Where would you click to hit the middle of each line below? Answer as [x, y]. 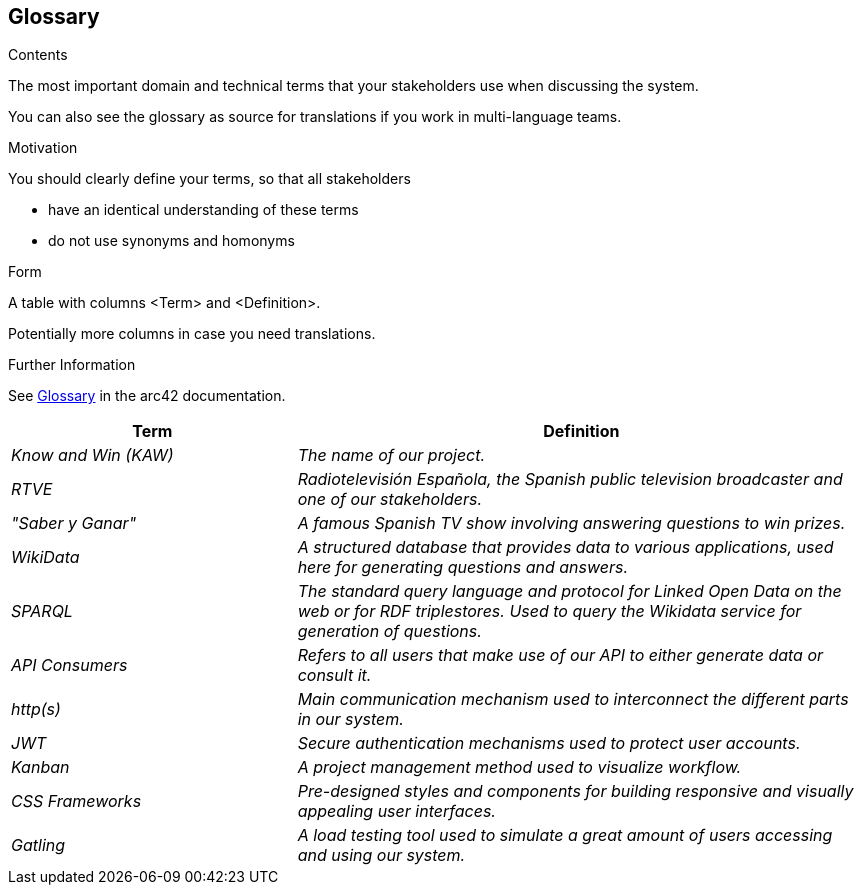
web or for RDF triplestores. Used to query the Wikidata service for [549, 611]
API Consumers [69, 665]
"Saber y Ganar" [74, 523]
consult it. [334, 675]
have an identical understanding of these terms [203, 210]
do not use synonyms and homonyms [171, 241]
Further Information [72, 365]
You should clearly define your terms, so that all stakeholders [209, 179]
